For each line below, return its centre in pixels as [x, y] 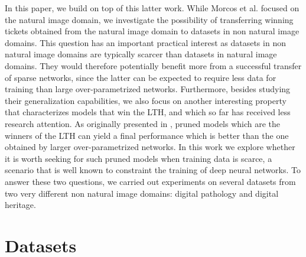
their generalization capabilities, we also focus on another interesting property [146, 100]
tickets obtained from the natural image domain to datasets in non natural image [152, 31]
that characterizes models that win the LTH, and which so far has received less [148, 112]
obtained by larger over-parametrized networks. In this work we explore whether [150, 147]
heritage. [20, 205]
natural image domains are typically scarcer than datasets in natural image [141, 54]
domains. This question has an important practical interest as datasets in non [145, 42]
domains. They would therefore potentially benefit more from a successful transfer [153, 65]
